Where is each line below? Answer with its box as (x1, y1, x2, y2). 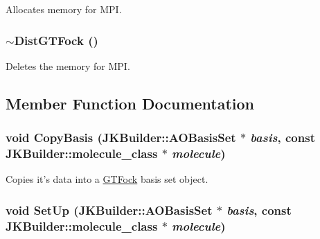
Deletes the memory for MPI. (6, 58, 130, 73)
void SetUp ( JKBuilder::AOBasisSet (6, 201, 213, 218)
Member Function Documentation (6, 92, 255, 114)
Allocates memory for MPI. (6, 2, 122, 16)
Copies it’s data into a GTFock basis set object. (6, 172, 208, 186)
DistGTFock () (14, 31, 98, 48)
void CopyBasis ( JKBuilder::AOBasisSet (6, 129, 236, 146)
